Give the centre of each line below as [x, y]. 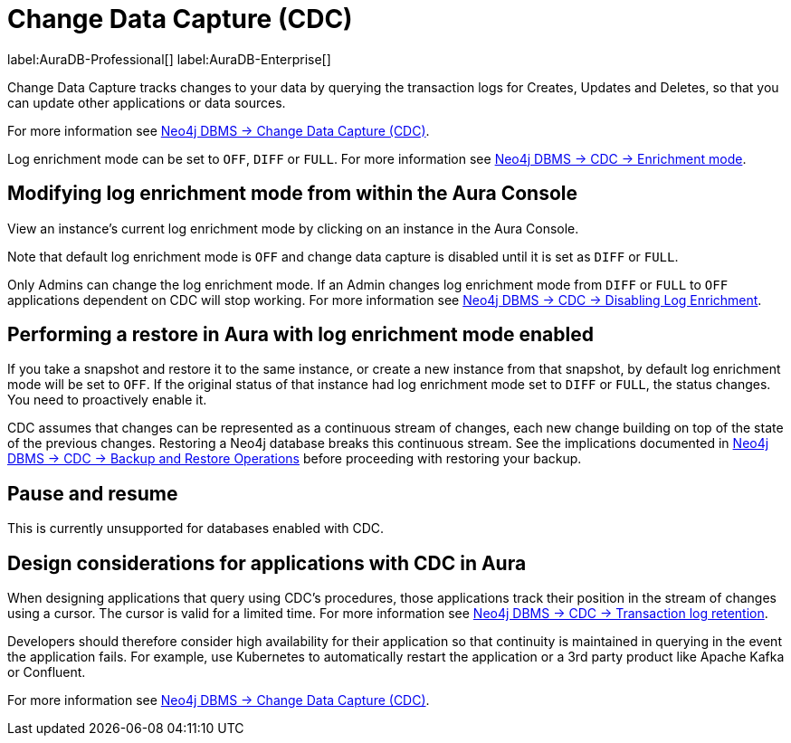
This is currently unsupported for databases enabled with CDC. [196, 529]
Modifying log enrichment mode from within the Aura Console [293, 194]
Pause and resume [93, 493]
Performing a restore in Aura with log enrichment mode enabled [300, 335]
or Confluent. [47, 672]
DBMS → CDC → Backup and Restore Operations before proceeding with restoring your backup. [295, 459]
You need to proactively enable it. [107, 400]
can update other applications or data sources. [147, 102]
